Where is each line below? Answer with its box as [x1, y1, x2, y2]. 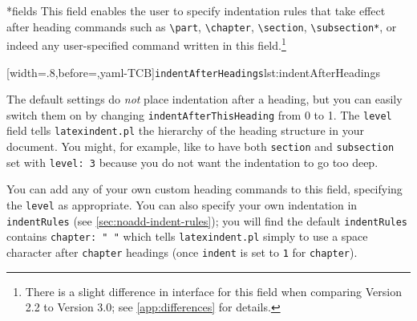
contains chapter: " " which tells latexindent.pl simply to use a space [6, 228, 368, 245]
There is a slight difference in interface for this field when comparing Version [25, 282, 402, 299]
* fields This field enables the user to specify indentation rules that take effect [6, 2, 386, 18]
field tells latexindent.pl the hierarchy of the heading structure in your [6, 122, 364, 139]
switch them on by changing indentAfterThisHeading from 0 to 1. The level [6, 106, 392, 123]
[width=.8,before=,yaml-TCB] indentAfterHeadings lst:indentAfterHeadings [6, 63, 380, 80]
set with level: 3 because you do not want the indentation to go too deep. [6, 153, 379, 170]
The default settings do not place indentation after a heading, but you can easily [6, 91, 403, 108]
